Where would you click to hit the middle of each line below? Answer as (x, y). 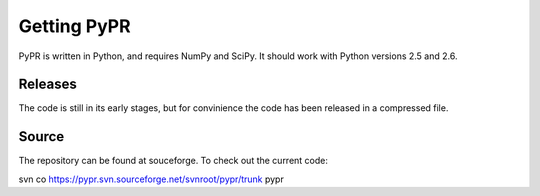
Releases (47, 84)
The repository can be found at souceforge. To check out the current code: (173, 161)
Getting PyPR (74, 26)
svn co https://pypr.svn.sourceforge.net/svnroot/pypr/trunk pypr (151, 179)
